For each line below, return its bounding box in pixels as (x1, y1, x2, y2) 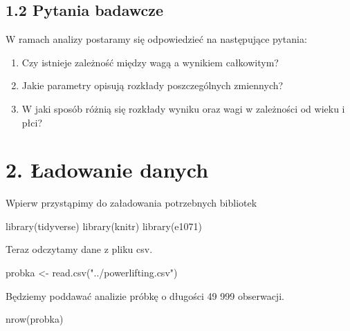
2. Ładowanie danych (6, 155, 209, 184)
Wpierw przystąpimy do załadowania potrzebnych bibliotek (6, 196, 257, 210)
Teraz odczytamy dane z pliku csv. (6, 242, 153, 256)
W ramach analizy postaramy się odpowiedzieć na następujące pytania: (6, 32, 307, 46)
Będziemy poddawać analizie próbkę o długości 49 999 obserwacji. (6, 288, 284, 303)
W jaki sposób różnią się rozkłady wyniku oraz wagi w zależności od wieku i (21, 101, 345, 115)
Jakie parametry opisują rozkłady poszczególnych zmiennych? (21, 78, 284, 93)
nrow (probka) (6, 312, 64, 326)
